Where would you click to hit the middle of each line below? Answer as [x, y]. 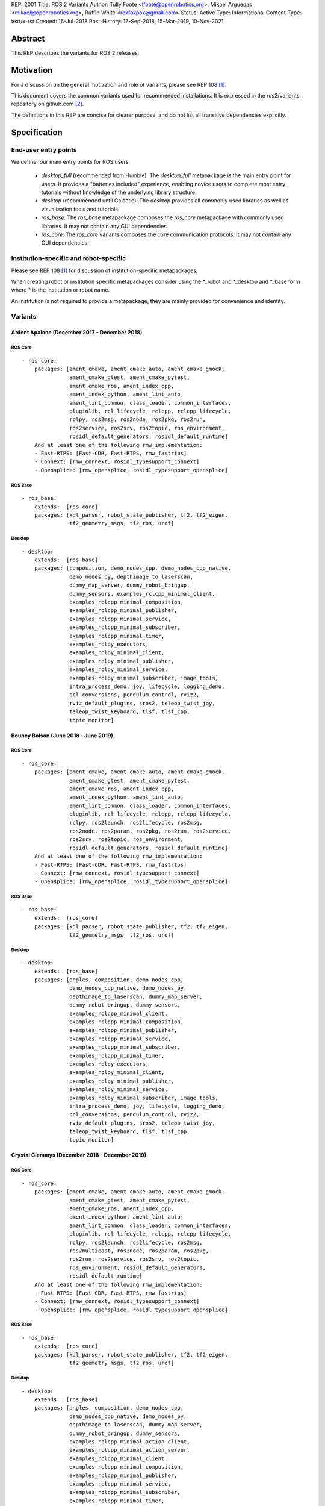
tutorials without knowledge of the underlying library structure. [119, 192]
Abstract [28, 38]
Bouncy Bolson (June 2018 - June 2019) [62, 736]
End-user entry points [44, 149]
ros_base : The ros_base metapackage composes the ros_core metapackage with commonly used [162, 217]
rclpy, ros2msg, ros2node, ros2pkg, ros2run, [138, 420]
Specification [37, 132]
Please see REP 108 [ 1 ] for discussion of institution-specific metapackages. [104, 270]
